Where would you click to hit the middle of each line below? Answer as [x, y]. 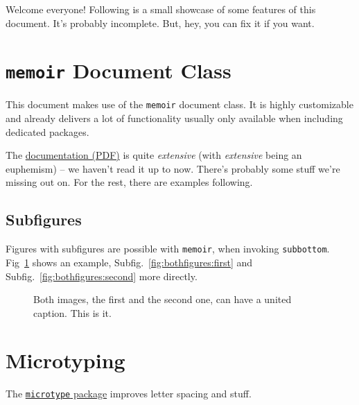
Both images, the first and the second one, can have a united [163, 299]
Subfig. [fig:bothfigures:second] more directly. [102, 276]
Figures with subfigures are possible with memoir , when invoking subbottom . [168, 249]
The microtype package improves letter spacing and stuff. [129, 394]
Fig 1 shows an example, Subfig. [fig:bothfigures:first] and [129, 262]
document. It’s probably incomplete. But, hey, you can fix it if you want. [160, 23]
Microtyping [65, 360]
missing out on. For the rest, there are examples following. [129, 182]
